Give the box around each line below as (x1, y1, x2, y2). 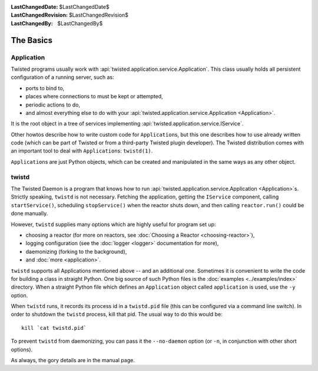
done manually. (11, 210, 48, 217)
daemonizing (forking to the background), (25, 248, 127, 255)
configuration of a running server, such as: (11, 74, 114, 81)
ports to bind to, (25, 84, 65, 91)
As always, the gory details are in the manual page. (11, 357, 135, 364)
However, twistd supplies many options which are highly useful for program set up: (11, 221, 216, 228)
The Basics (11, 35, 53, 45)
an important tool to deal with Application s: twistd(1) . (11, 147, 153, 154)
